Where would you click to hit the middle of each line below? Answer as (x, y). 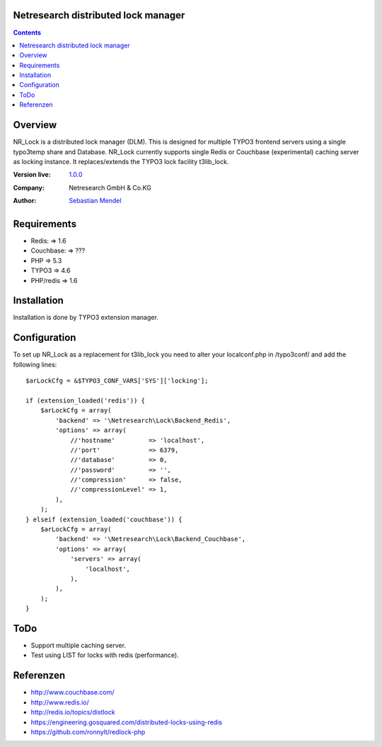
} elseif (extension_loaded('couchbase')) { (104, 519)
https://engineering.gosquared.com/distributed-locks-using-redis (127, 722)
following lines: (35, 364)
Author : (25, 201)
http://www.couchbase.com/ (73, 693)
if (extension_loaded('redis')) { (85, 400)
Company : (29, 187)
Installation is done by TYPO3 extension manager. (86, 318)
